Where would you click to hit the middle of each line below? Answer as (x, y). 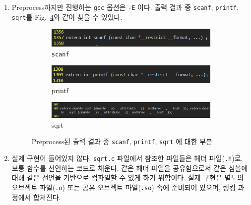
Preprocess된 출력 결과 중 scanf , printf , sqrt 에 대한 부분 (122, 141)
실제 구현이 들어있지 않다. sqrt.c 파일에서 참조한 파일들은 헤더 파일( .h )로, (127, 158)
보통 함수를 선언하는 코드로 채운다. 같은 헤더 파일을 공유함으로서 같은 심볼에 (130, 168)
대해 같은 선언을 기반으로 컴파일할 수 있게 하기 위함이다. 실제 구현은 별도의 (128, 178)
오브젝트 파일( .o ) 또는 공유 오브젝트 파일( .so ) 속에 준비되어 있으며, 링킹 (124, 187)
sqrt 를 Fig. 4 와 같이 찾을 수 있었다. (67, 17)
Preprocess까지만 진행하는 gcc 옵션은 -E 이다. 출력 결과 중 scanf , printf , (125, 7)
